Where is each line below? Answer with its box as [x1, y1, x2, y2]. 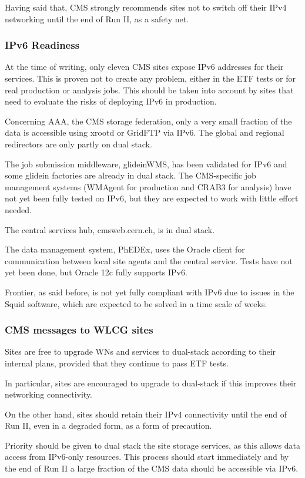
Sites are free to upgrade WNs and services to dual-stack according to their [5, 345, 276, 358]
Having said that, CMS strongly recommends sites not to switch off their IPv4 [5, 1, 287, 13]
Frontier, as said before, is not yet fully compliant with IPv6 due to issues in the [5, 285, 294, 298]
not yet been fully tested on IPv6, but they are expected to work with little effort [5, 192, 299, 204]
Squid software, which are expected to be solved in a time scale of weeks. [5, 297, 267, 309]
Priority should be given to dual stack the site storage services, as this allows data [5, 439, 301, 451]
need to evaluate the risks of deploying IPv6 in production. [5, 95, 217, 107]
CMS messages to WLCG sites [5, 322, 153, 337]
